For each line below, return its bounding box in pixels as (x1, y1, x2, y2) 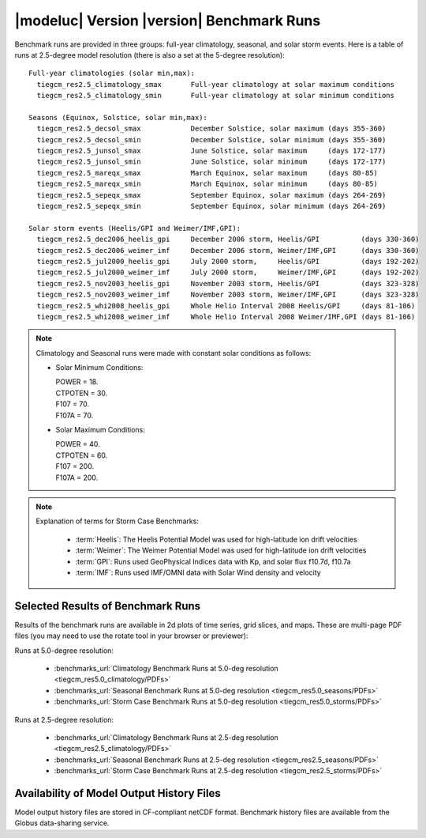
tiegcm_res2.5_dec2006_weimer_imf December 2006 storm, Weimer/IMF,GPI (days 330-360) (36, 246, 420, 255)
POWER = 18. (55, 377, 99, 387)
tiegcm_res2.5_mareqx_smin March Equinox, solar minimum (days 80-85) (36, 179, 379, 189)
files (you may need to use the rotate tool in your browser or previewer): (14, 631, 248, 640)
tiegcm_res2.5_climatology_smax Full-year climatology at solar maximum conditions (36, 80, 394, 89)
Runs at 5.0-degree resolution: (14, 645, 114, 655)
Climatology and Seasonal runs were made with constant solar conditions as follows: (35, 348, 312, 357)
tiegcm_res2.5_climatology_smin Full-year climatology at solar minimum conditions (36, 91, 394, 100)
